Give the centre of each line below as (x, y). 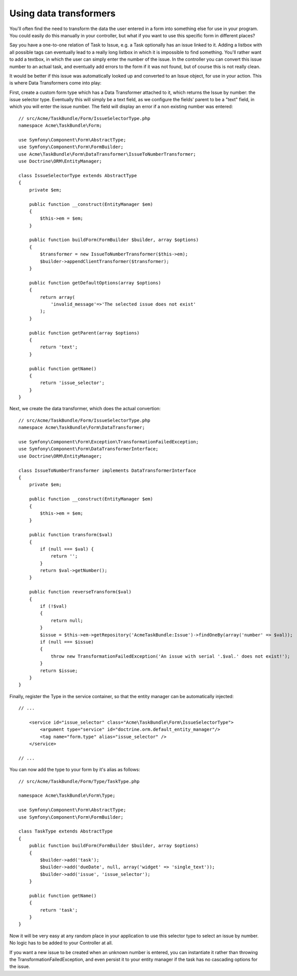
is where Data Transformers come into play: (55, 83)
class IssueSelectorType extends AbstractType (78, 175)
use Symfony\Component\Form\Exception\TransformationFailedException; (109, 442)
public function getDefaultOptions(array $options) (95, 283)
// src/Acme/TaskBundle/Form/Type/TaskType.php (79, 781)
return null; (67, 620)
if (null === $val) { (67, 549)
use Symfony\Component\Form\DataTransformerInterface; (89, 449)
